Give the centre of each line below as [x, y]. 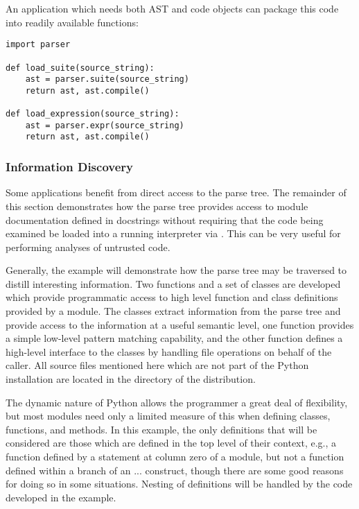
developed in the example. [61, 497]
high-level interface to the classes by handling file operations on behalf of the [169, 351]
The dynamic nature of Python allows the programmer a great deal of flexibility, [177, 402]
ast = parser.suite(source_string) [107, 79]
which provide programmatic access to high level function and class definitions [172, 297]
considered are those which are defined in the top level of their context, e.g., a [171, 443]
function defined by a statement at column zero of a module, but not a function [175, 456]
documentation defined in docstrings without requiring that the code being [165, 219]
